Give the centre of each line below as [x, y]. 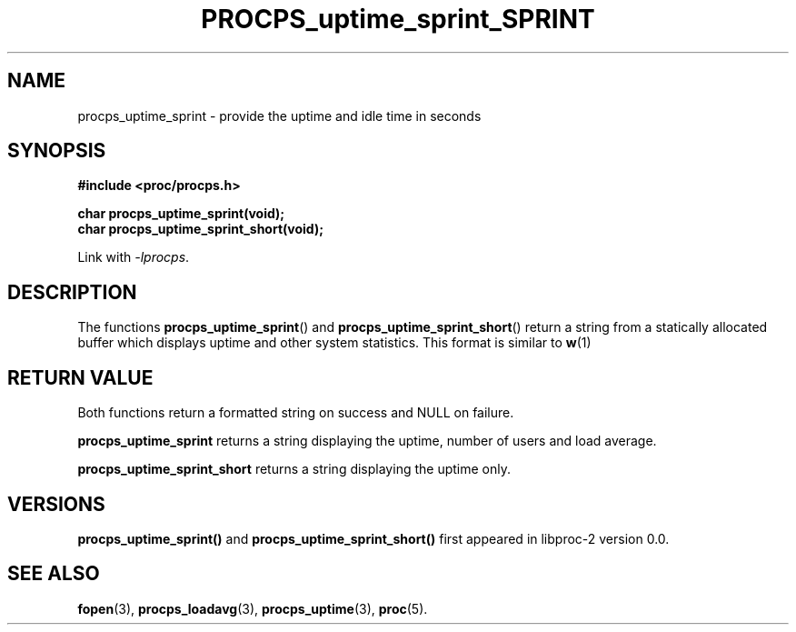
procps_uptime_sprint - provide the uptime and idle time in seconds [279, 115]
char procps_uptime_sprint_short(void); [200, 229]
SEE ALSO [54, 574]
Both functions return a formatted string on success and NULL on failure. [296, 413]
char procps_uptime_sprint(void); [181, 214]
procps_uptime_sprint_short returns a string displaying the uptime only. [294, 469]
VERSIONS [56, 504]
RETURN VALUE [80, 377]
